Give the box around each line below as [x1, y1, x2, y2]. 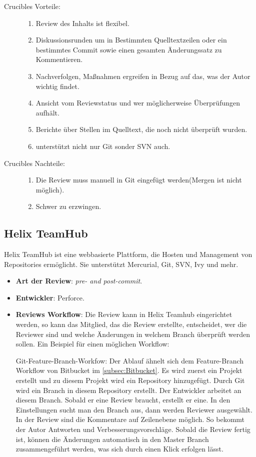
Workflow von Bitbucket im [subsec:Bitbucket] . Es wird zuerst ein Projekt [15, 365, 242, 375]
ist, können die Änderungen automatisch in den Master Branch [15, 433, 209, 444]
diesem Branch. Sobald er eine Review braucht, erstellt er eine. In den [15, 394, 230, 405]
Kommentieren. [35, 54, 83, 64]
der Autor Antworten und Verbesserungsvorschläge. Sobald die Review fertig [15, 424, 250, 434]
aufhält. [35, 107, 59, 117]
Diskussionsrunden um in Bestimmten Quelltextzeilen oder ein [35, 34, 227, 45]
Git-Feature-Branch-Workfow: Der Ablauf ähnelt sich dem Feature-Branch [15, 355, 244, 365]
